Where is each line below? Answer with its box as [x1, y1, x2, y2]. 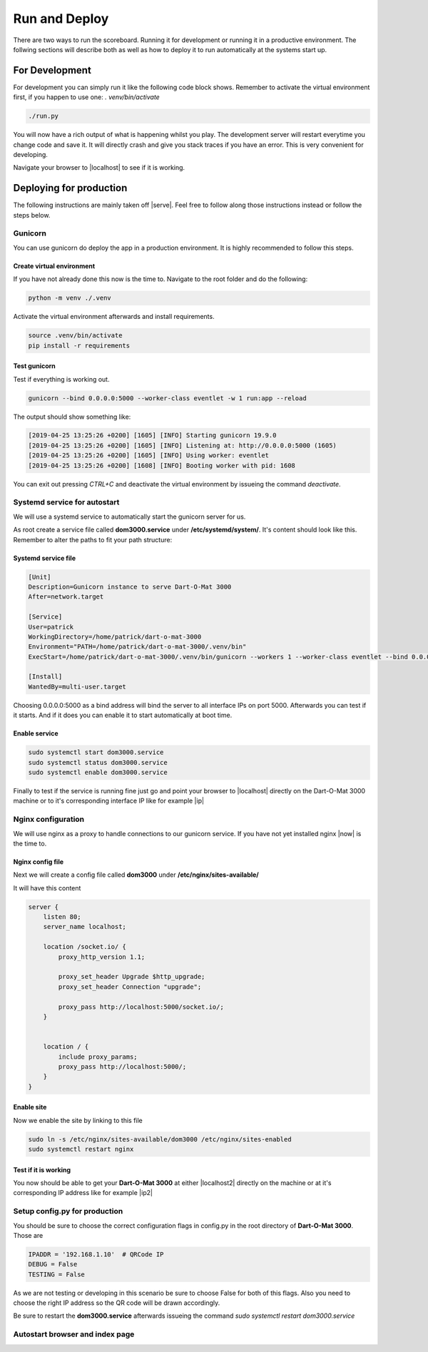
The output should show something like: [13, 412, 131, 421]
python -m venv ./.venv [28, 294, 112, 303]
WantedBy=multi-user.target [28, 682, 126, 691]
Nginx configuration [13, 814, 85, 824]
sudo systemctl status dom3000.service [28, 758, 168, 766]
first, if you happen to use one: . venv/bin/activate [13, 93, 160, 101]
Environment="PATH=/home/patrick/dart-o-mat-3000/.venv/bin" [28, 643, 247, 651]
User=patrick [28, 623, 74, 631]
